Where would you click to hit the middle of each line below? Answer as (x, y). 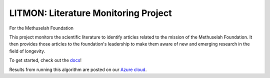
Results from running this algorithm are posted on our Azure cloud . (78, 69)
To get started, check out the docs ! (45, 60)
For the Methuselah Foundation (41, 28)
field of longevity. (27, 51)
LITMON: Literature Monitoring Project (90, 13)
